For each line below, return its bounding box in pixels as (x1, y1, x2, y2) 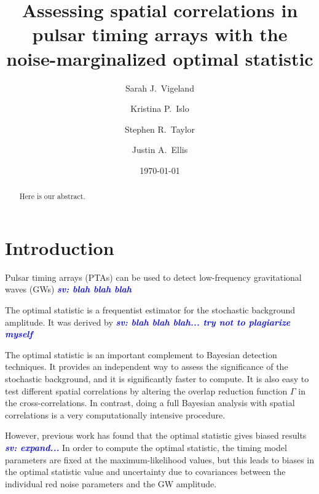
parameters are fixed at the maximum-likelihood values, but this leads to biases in (5, 453, 315, 466)
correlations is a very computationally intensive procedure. (5, 408, 226, 421)
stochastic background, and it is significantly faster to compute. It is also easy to (5, 372, 309, 385)
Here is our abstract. (19, 191, 85, 202)
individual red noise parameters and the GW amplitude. (5, 477, 217, 490)
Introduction (5, 235, 114, 260)
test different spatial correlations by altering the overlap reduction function (5, 384, 288, 397)
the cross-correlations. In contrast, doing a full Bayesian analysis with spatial (5, 396, 295, 409)
